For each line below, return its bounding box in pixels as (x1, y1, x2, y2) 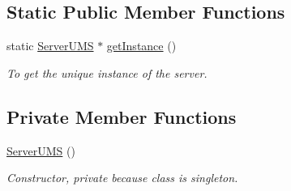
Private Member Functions (6, 104, 237, 129)
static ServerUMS (6, 37, 94, 54)
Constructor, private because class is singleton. (6, 169, 238, 186)
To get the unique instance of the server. (6, 64, 208, 81)
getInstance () (106, 37, 177, 54)
